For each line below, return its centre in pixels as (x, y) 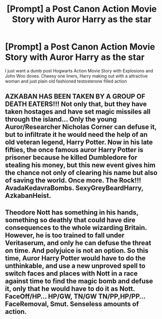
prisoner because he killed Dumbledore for (71, 158)
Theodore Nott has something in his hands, (72, 212)
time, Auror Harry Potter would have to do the (75, 258)
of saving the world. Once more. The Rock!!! (73, 181)
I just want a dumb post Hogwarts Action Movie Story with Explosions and (79, 71)
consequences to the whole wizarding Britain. (76, 227)
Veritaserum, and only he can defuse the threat (78, 243)
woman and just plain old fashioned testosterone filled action (66, 81)
